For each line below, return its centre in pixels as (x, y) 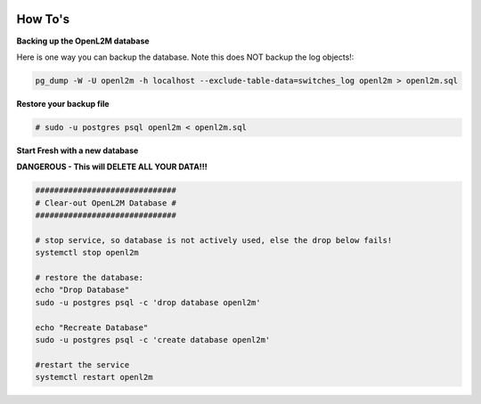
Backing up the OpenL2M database (83, 41)
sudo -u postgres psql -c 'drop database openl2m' (148, 302)
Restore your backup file (63, 103)
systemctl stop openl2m (87, 253)
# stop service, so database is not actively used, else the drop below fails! (214, 240)
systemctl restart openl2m (94, 377)
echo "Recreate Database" (92, 327)
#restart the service (82, 364)
